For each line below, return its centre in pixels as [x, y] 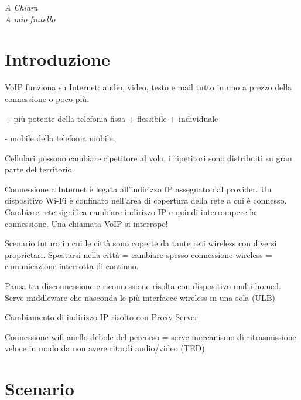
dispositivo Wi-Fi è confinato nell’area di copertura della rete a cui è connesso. [146, 200]
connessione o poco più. [47, 98]
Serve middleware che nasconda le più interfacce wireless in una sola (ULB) [140, 297]
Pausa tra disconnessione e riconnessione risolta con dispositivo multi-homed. [143, 286]
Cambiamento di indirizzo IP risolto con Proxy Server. [102, 317]
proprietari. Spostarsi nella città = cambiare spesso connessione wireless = [138, 254]
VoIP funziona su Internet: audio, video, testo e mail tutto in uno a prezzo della [148, 87]
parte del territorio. [40, 169]
